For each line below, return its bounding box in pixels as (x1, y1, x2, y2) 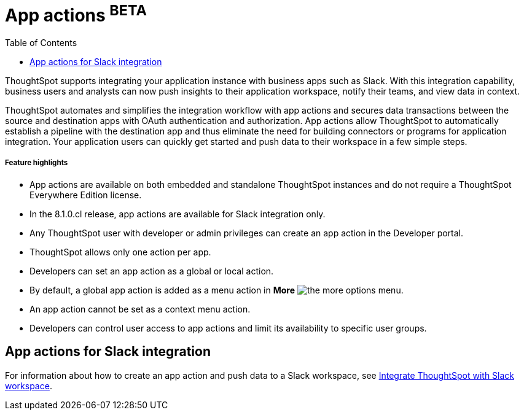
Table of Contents (5, 37, 77, 48)
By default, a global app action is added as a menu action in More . (29, 284, 404, 295)
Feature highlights (5, 158, 68, 168)
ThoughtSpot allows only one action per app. (29, 246, 211, 257)
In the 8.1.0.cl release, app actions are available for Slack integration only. (29, 208, 326, 219)
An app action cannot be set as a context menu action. (29, 303, 251, 314)
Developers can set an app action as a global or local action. (29, 265, 274, 276)
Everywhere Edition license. (29, 189, 142, 200)
